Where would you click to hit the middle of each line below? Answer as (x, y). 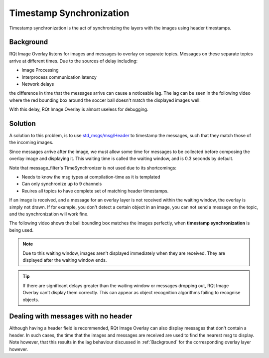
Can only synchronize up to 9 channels (62, 184)
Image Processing (40, 70)
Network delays (38, 84)
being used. (21, 230)
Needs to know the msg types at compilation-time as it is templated (91, 177)
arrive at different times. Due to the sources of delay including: (73, 61)
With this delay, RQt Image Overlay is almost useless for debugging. (79, 109)
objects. (31, 300)
